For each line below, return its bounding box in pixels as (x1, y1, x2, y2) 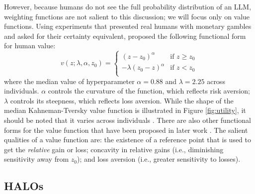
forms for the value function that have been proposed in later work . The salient (4, 124, 248, 135)
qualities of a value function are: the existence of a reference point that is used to (4, 134, 252, 145)
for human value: (4, 40, 56, 51)
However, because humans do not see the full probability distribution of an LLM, (4, 1, 252, 11)
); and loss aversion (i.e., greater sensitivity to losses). (77, 154, 241, 164)
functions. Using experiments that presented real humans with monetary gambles (4, 21, 252, 31)
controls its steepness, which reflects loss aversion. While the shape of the (10, 95, 234, 105)
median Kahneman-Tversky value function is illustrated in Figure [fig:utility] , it (4, 105, 246, 115)
